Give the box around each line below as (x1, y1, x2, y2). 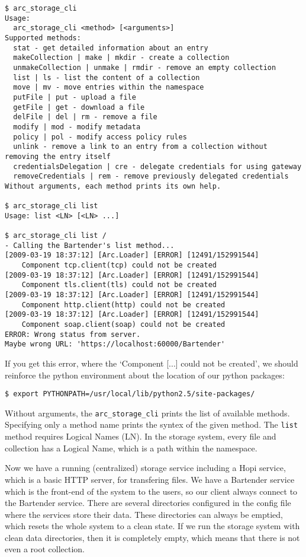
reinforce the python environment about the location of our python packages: (5, 368, 285, 381)
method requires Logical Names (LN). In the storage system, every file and (5, 430, 276, 443)
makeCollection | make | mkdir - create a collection (13, 53, 230, 62)
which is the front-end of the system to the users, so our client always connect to (5, 485, 298, 497)
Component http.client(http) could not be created (21, 300, 226, 309)
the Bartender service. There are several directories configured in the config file (5, 496, 291, 509)
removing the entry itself (5, 152, 111, 161)
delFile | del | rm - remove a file (13, 113, 157, 122)
